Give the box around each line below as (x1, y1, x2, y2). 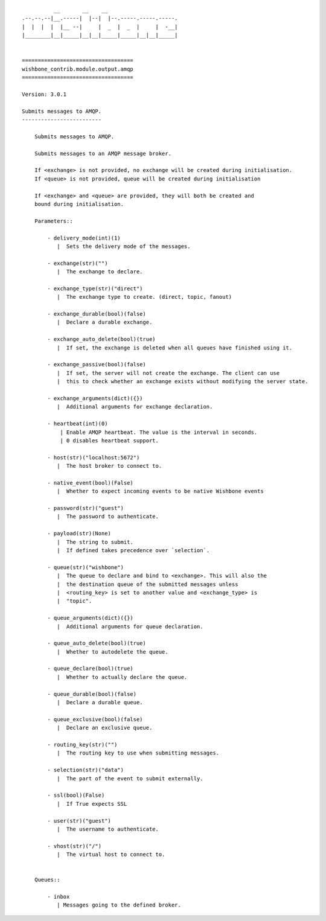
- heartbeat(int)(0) (47, 420, 108, 427)
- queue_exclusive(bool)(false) (47, 716, 143, 722)
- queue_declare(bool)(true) (47, 665, 134, 672)
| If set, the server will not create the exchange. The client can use (56, 369, 280, 377)
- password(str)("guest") (47, 505, 124, 512)
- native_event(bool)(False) (47, 479, 134, 486)
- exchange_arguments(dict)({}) (47, 395, 143, 401)
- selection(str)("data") (47, 766, 124, 774)
